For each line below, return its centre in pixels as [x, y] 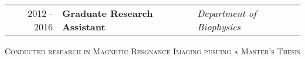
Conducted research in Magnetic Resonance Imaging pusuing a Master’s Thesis [152, 51]
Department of [227, 13]
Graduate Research [107, 13]
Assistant [84, 27]
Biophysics [219, 27]
